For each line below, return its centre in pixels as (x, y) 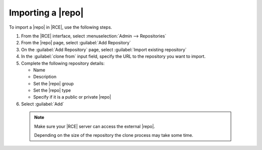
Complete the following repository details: (63, 63)
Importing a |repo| (46, 13)
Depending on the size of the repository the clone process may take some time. (114, 135)
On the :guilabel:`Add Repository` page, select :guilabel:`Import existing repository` (104, 50)
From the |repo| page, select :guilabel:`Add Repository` (76, 43)
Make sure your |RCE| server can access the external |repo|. (95, 126)
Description (45, 77)
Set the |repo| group (53, 83)
